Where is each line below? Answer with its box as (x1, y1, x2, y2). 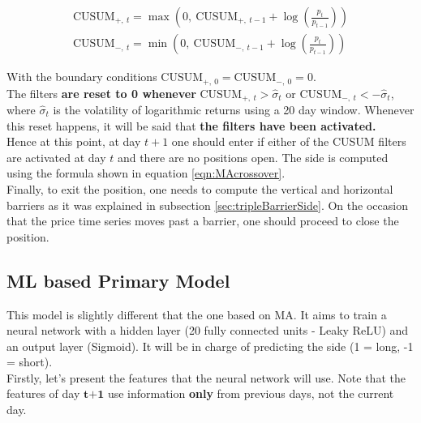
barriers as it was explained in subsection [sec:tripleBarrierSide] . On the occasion (6, 196, 408, 213)
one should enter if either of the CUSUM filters (171, 133, 406, 150)
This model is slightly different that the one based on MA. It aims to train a (6, 305, 387, 323)
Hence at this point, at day (6, 133, 141, 150)
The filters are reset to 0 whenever (6, 84, 196, 101)
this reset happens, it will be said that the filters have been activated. (6, 117, 376, 134)
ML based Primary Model (6, 267, 230, 293)
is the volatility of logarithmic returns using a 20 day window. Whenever (53, 100, 415, 117)
